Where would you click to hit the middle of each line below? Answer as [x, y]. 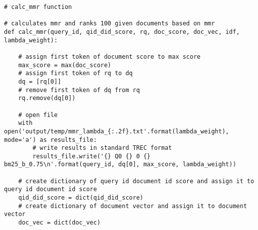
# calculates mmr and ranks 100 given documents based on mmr [110, 24]
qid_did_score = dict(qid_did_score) [81, 198]
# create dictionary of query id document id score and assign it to [136, 181]
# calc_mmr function [38, 7]
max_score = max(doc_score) [65, 65]
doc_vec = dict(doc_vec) [59, 223]
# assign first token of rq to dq [75, 73]
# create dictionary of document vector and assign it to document [132, 206]
